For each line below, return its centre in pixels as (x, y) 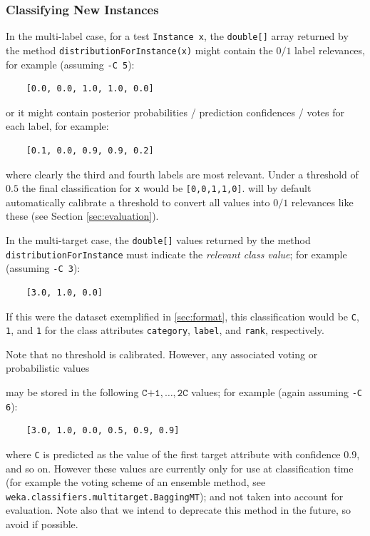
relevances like (322, 202)
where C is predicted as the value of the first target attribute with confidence (173, 454)
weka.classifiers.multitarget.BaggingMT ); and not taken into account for (175, 496)
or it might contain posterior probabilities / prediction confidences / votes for (175, 112)
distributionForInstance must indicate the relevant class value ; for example (176, 254)
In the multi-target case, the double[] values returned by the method (158, 240)
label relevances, (330, 50)
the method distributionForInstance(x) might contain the (139, 50)
